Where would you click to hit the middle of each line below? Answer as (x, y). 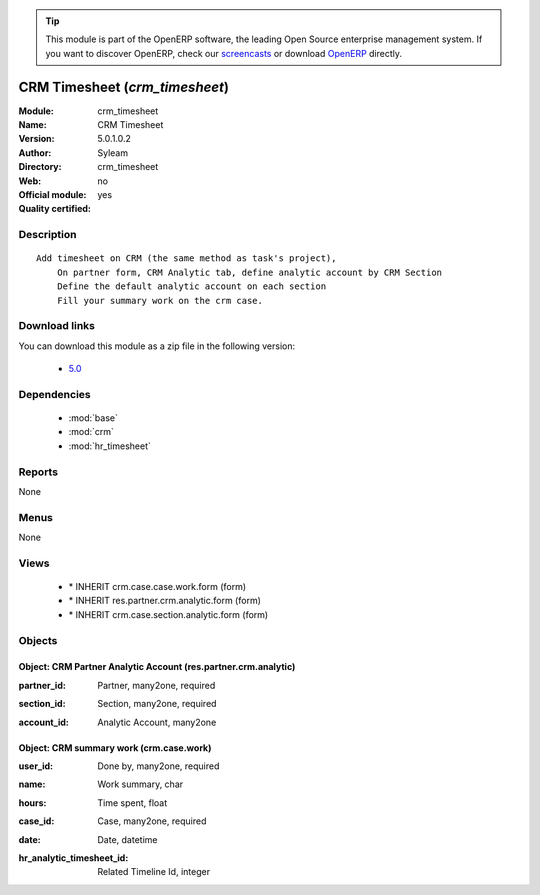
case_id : (36, 821)
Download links (56, 326)
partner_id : (42, 685)
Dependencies (55, 394)
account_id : (43, 722)
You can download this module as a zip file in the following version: (157, 346)
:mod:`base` (93, 418)
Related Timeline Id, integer (153, 872)
